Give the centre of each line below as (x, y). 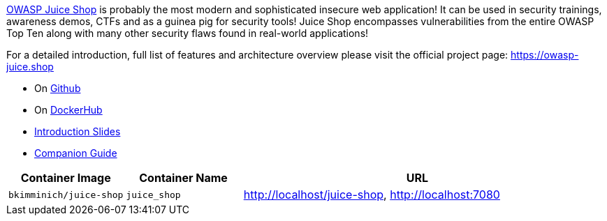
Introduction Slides (78, 131)
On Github (58, 88)
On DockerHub (68, 110)
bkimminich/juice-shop (66, 195)
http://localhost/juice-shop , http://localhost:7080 (372, 195)
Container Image (66, 178)
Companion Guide (76, 153)
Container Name (183, 178)
